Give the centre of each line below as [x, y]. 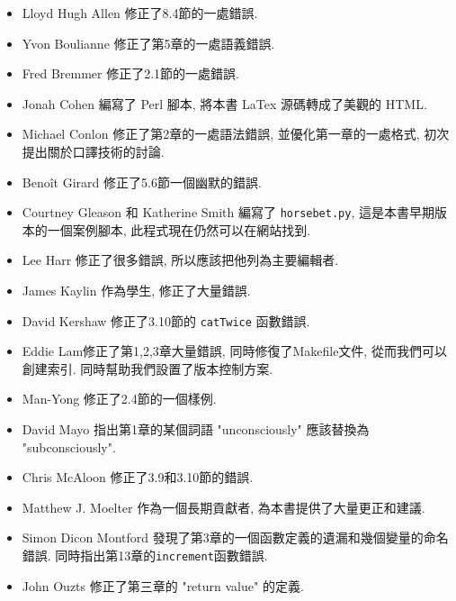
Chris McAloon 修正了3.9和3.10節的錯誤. [138, 477]
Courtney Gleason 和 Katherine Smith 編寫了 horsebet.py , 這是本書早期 [228, 212]
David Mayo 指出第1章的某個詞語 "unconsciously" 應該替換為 [196, 429]
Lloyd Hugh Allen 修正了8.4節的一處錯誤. [140, 13]
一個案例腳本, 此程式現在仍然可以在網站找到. [179, 229]
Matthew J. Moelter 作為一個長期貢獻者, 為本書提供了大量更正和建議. [224, 507]
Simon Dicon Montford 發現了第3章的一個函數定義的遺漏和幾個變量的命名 [235, 537]
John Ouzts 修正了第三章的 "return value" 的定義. [163, 585]
